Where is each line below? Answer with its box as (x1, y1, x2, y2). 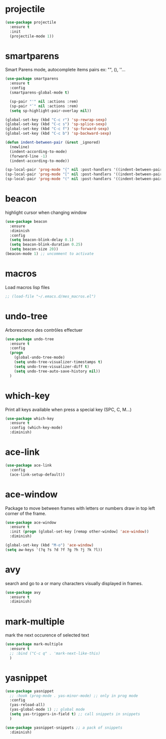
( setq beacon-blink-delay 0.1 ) (9, 238, 74, 243)
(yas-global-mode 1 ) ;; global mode (9, 707, 85, 712)
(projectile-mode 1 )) (9, 34, 54, 39)
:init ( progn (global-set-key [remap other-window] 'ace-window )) (9, 529, 149, 534)
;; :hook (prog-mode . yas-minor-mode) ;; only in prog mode (9, 693, 138, 698)
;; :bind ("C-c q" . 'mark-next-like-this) (9, 651, 100, 656)
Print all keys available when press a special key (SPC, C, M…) (5, 406, 132, 412)
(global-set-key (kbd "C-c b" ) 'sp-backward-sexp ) (5, 131, 112, 136)
